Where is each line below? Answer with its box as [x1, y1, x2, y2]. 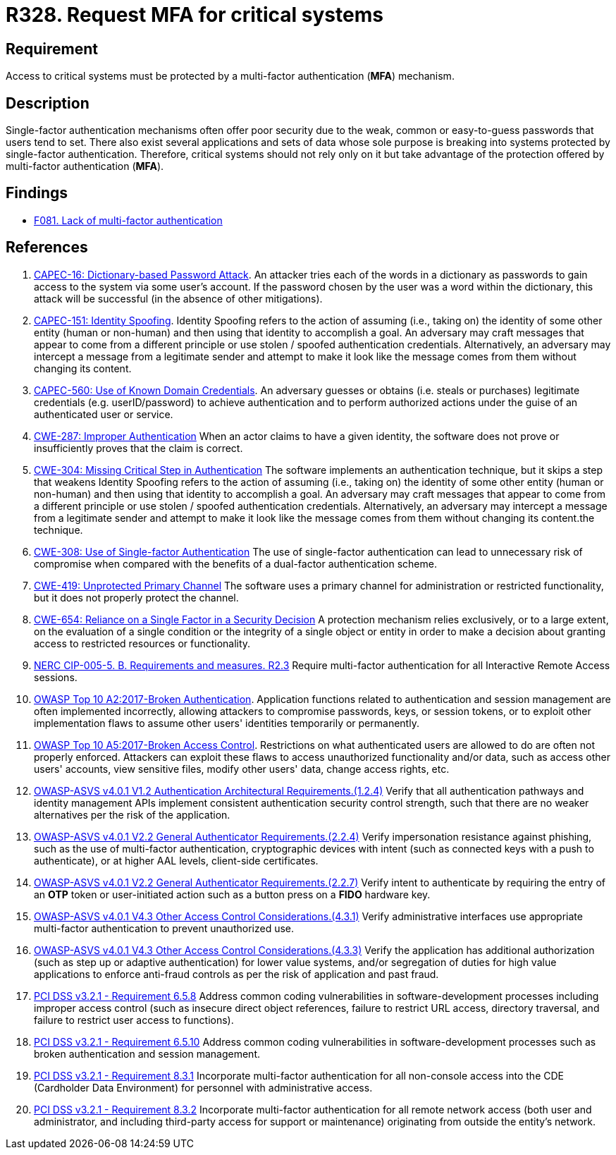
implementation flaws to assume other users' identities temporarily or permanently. [34, 716, 419, 729]
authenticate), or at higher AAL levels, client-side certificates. [34, 854, 319, 867]
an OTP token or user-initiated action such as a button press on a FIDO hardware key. [34, 888, 431, 900]
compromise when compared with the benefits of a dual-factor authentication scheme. [34, 557, 437, 570]
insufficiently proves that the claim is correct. [34, 441, 243, 454]
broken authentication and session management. [34, 1047, 261, 1060]
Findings [6, 184, 68, 202]
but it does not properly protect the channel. [34, 591, 239, 604]
